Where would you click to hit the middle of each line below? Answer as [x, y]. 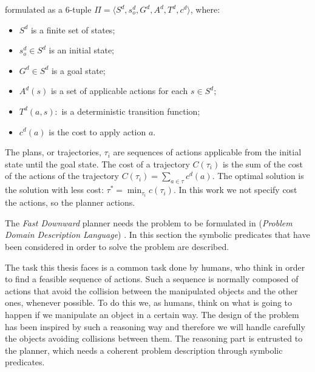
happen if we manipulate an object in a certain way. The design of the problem [152, 314]
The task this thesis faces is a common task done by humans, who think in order [155, 267]
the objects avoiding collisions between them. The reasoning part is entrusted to [154, 338]
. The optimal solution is [258, 176]
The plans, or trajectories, [53, 152]
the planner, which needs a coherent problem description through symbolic [144, 350]
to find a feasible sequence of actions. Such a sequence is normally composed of [152, 279]
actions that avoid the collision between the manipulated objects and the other [151, 290]
